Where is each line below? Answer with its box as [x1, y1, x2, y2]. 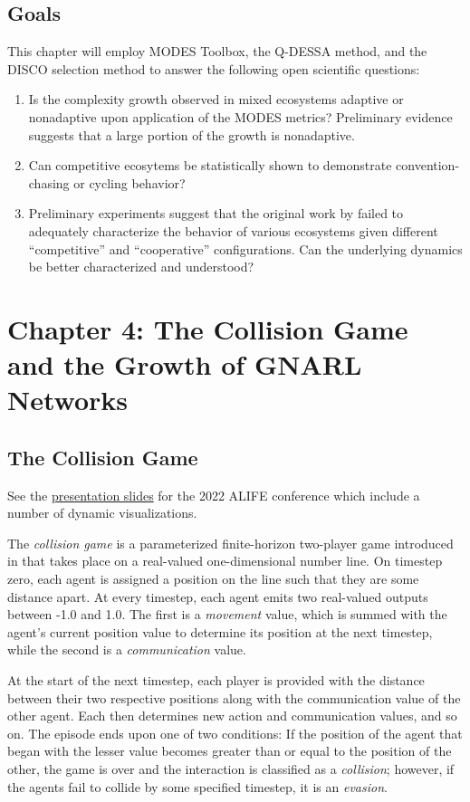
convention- [396, 156, 460, 175]
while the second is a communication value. [7, 640, 246, 659]
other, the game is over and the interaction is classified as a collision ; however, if [7, 759, 455, 778]
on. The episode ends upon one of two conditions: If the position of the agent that [7, 723, 463, 742]
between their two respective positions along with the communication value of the [7, 688, 461, 707]
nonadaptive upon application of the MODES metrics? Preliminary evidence [28, 107, 453, 126]
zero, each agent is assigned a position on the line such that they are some [7, 569, 419, 588]
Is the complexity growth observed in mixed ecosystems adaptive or [28, 90, 404, 109]
